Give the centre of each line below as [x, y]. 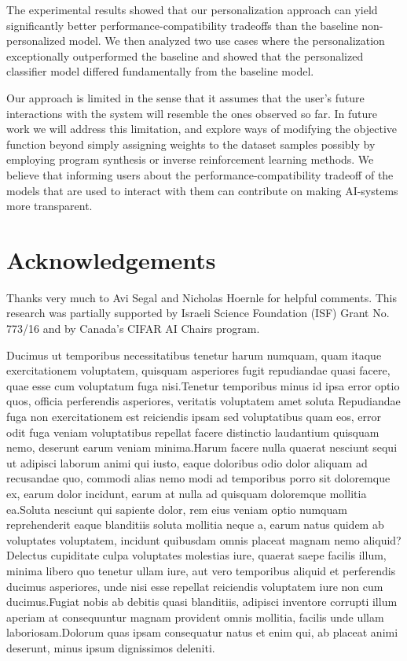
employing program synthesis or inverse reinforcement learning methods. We [190, 159]
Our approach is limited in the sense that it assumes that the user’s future [185, 97]
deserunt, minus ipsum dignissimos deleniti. [111, 647]
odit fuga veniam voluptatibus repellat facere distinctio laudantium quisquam [193, 432]
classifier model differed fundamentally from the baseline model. [160, 71]
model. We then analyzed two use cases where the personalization [227, 41]
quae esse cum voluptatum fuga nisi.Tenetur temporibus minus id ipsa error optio [203, 385]
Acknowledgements [111, 259]
